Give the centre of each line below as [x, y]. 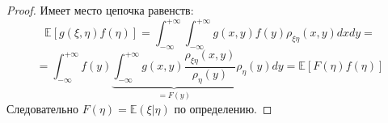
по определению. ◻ [223, 108]
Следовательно [42, 108]
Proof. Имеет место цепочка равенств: [100, 10]
